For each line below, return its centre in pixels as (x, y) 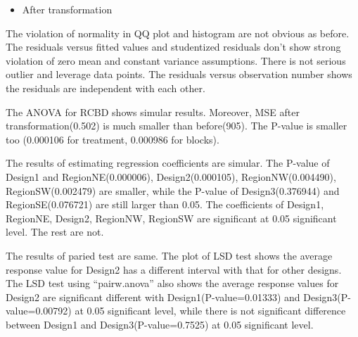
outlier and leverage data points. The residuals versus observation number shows (179, 74)
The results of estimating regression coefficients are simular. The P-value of (168, 163)
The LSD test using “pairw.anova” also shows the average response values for (172, 283)
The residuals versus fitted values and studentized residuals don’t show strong (173, 47)
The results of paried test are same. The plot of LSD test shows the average (169, 255)
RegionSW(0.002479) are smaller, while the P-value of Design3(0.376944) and (173, 190)
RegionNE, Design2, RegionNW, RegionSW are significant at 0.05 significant (171, 218)
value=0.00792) (39, 311)
